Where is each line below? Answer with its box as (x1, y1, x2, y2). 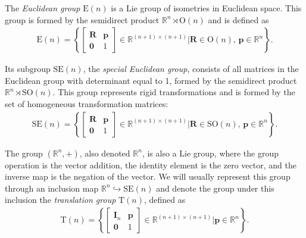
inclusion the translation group (5, 193, 116, 206)
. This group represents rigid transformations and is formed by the (52, 86, 295, 98)
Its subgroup (5, 62, 51, 75)
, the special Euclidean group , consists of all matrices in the (83, 62, 299, 75)
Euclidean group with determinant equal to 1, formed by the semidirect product (5, 74, 297, 86)
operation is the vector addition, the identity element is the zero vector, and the (5, 158, 296, 171)
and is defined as (208, 13, 269, 26)
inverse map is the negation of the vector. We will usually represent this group (5, 170, 291, 183)
